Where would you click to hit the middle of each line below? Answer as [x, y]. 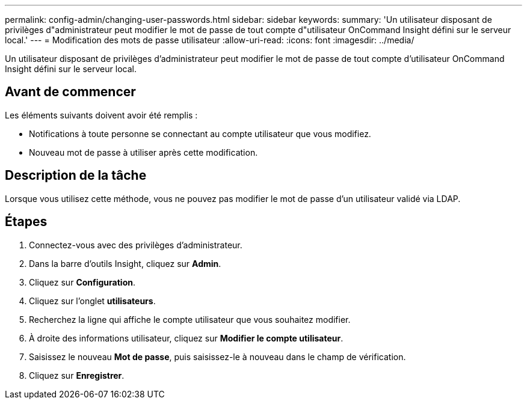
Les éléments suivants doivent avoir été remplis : [101, 115]
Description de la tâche [76, 176]
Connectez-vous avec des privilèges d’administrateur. [136, 245]
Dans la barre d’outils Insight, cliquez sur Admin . [125, 263]
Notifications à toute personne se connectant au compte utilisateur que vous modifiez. [200, 133]
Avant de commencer [70, 92]
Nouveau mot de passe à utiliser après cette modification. [143, 152]
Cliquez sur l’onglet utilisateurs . [92, 301]
